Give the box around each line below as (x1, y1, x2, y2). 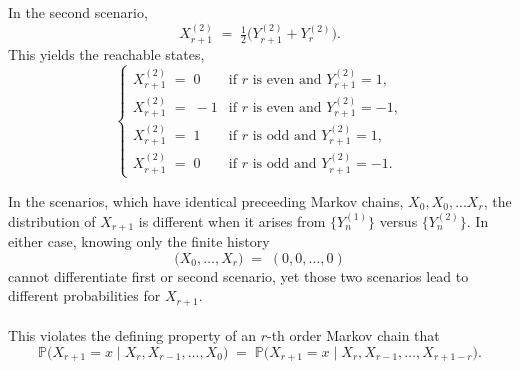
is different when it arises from (138, 210, 326, 231)
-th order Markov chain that (266, 325, 440, 346)
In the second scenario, (8, 2, 148, 22)
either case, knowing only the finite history (8, 231, 270, 252)
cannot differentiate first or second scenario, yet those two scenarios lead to (8, 265, 469, 286)
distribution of (8, 210, 96, 231)
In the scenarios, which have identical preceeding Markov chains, (8, 190, 404, 211)
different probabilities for (8, 285, 161, 306)
